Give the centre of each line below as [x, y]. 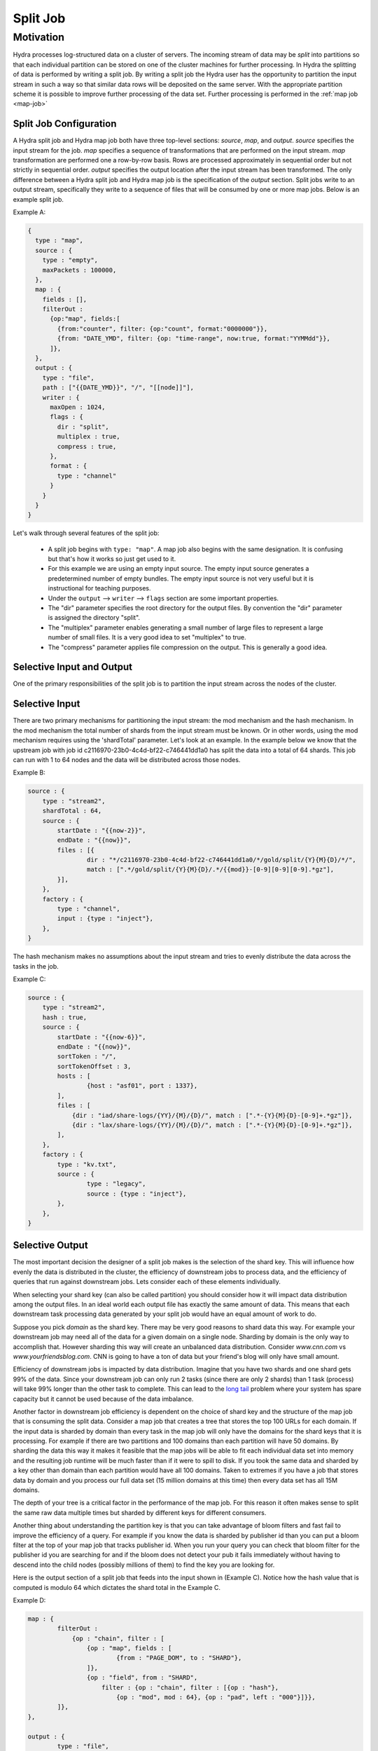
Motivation [39, 37]
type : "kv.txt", [87, 1164]
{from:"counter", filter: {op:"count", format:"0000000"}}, [162, 328]
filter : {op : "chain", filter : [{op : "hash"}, [190, 1687]
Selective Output [50, 1246]
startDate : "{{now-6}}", [101, 1037]
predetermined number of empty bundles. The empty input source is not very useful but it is [181, 579]
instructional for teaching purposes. [99, 588]
